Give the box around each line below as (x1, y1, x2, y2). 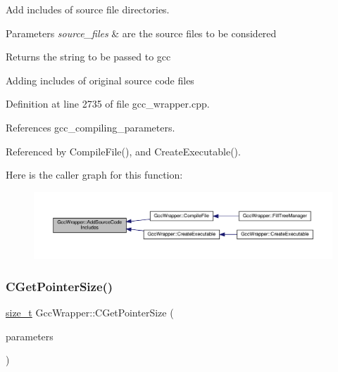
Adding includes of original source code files (6, 72, 194, 87)
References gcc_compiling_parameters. (6, 120, 175, 134)
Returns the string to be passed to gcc (6, 49, 171, 64)
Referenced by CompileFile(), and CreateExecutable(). (6, 143, 241, 158)
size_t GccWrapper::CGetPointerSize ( (6, 305, 174, 320)
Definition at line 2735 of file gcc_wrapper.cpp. (6, 96, 210, 111)
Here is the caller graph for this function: (6, 167, 183, 182)
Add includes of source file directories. (6, 2, 170, 16)
